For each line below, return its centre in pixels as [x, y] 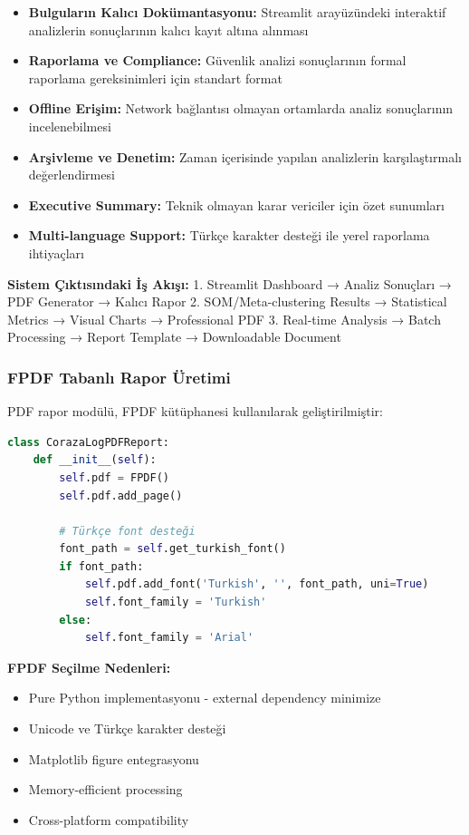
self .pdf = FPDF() [115, 477]
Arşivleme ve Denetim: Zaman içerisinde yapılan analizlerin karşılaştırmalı [245, 156]
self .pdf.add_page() [121, 495]
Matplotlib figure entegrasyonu [114, 758]
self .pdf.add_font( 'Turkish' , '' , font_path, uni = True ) [257, 584]
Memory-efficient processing [105, 789]
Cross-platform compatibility [109, 819]
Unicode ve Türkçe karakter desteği [127, 728]
